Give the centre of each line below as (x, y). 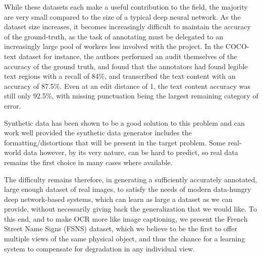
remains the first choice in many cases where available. (88, 162)
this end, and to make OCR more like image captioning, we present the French (126, 218)
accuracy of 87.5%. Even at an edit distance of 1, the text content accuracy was (127, 86)
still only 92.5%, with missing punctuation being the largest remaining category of (131, 96)
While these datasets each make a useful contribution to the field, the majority (126, 7)
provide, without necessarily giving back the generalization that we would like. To (130, 209)
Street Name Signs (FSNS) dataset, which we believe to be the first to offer (121, 228)
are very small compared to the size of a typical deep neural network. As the (122, 16)
